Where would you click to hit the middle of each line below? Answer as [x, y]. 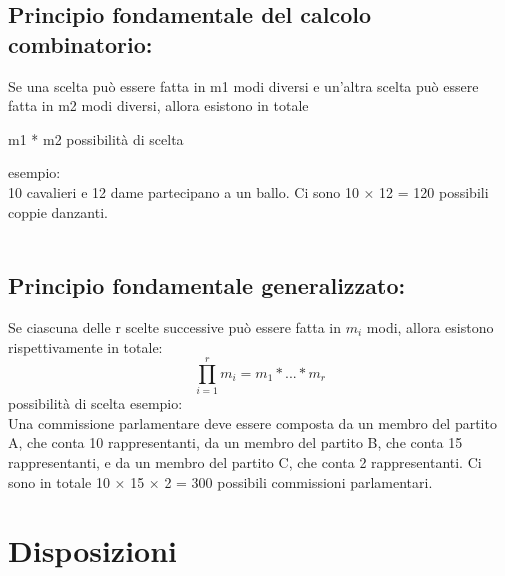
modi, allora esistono [430, 326]
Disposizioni [93, 550]
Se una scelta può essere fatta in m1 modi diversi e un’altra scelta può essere [243, 85]
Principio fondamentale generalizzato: [207, 285]
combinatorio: [80, 43]
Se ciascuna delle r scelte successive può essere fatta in [175, 326]
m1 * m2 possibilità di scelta [96, 138]
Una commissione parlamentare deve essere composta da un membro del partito [252, 422]
